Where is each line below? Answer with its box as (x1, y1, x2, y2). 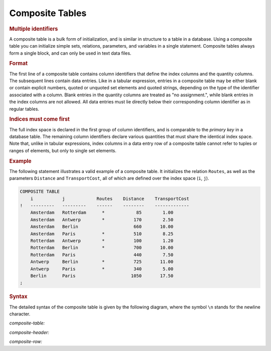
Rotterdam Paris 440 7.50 (30, 252, 174, 258)
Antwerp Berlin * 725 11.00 (30, 259, 174, 265)
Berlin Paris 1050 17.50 (30, 273, 174, 278)
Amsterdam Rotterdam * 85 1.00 (30, 210, 174, 216)
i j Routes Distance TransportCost (30, 196, 190, 202)
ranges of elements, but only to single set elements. (9, 147, 116, 153)
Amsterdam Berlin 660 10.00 (30, 224, 174, 230)
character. (9, 311, 31, 317)
